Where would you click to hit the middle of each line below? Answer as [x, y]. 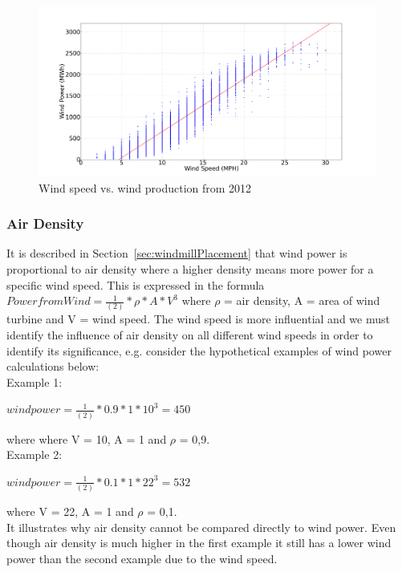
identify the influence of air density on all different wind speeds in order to [190, 335]
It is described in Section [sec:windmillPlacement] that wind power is [177, 253]
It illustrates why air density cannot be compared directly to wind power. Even [201, 527]
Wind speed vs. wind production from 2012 [145, 187]
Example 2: [35, 454]
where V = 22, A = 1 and [70, 511]
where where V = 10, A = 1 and [87, 438]
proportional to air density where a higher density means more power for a [190, 268]
